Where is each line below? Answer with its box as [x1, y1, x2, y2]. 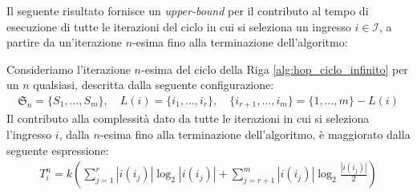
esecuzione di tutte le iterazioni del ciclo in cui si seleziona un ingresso [6, 18, 351, 35]
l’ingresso [6, 126, 52, 143]
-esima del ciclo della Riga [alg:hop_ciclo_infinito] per [141, 60, 408, 77]
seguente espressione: [6, 141, 109, 158]
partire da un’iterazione [6, 34, 123, 51]
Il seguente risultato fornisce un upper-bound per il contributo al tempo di [6, 2, 369, 18]
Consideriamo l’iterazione [6, 60, 131, 77]
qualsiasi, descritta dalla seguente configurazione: [33, 76, 274, 93]
